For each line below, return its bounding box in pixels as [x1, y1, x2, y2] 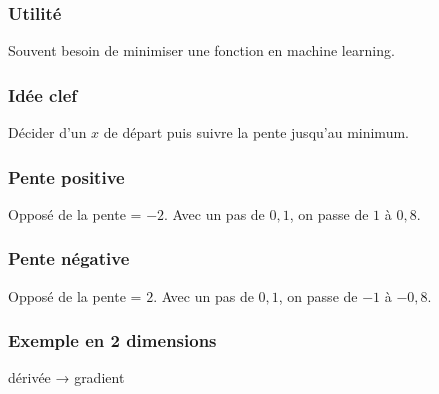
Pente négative [8, 246, 130, 271]
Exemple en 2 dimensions [8, 328, 217, 353]
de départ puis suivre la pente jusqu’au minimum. [103, 122, 409, 143]
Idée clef [8, 82, 78, 107]
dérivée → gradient [8, 367, 125, 388]
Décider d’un [8, 122, 87, 143]
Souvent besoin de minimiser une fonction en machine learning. [8, 40, 395, 61]
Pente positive [8, 164, 125, 189]
